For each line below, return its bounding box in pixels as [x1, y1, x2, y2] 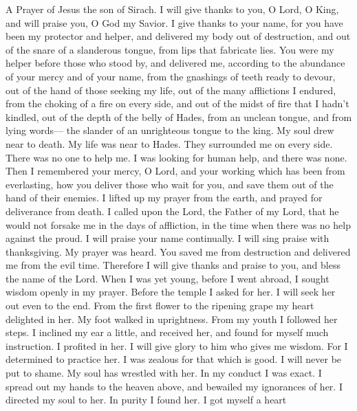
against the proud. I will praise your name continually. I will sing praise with [6, 231, 329, 245]
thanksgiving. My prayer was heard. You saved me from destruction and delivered [6, 244, 351, 258]
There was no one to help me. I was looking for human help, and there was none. [6, 150, 347, 164]
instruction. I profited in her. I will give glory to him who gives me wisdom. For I [6, 338, 348, 353]
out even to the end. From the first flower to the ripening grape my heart [6, 298, 314, 313]
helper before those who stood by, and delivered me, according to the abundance [6, 56, 345, 70]
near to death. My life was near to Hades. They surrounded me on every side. [6, 136, 333, 151]
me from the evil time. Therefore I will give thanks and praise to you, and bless [6, 258, 340, 272]
